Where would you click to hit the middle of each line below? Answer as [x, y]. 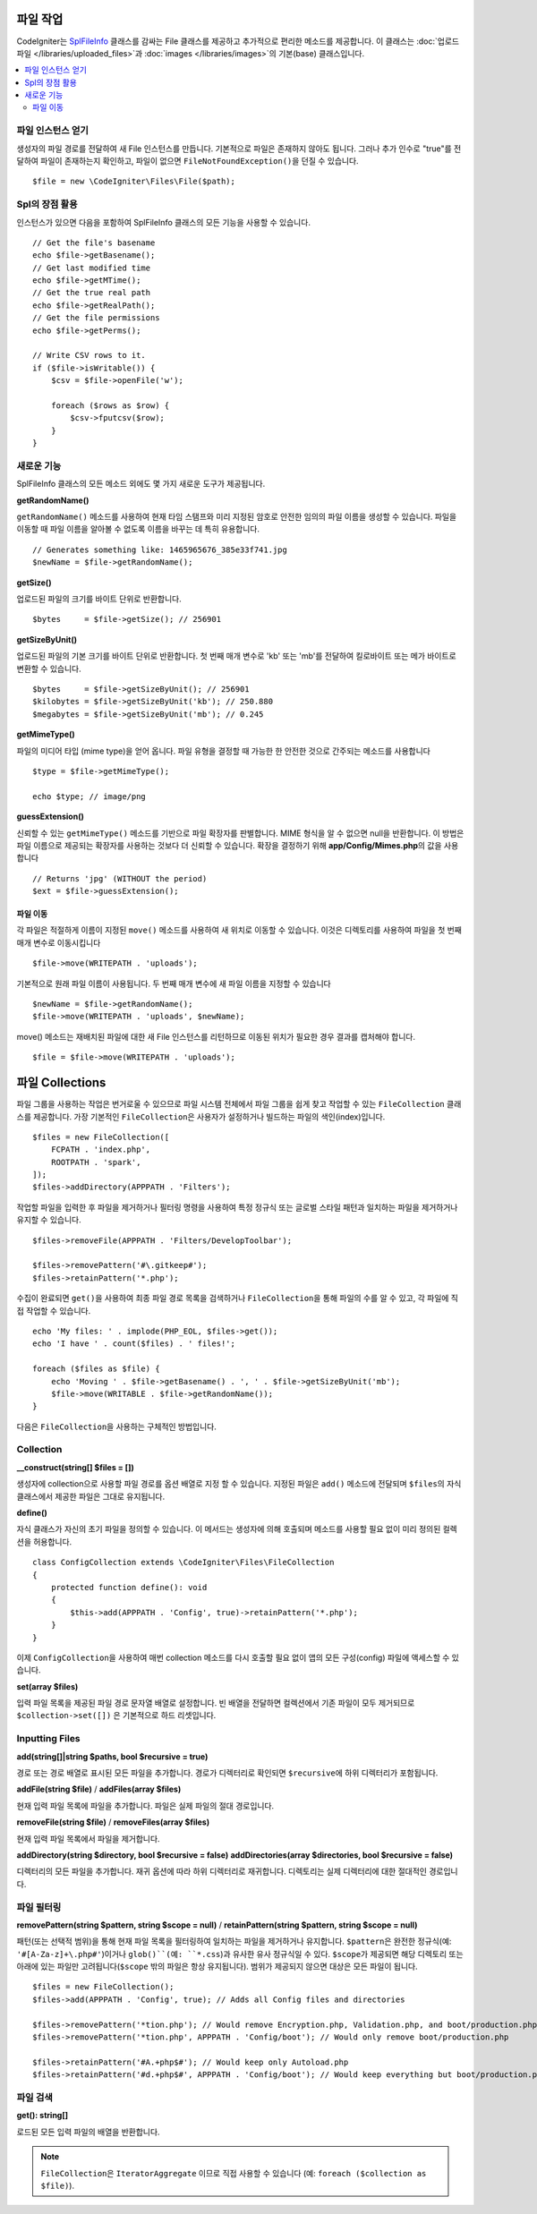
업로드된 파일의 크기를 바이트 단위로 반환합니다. [99, 599]
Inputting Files [48, 1739]
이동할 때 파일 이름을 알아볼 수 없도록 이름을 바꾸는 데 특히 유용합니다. [138, 529]
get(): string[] [43, 2116]
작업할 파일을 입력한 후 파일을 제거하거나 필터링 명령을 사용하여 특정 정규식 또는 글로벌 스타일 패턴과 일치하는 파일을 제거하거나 [237, 1207]
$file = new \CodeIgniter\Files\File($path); [134, 182]
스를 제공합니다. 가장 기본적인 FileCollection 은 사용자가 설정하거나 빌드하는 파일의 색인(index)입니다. [201, 1116]
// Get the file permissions [96, 318]
